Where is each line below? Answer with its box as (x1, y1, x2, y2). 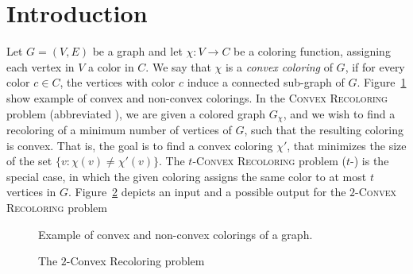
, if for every (345, 58, 405, 75)
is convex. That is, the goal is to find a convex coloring (6, 137, 273, 153)
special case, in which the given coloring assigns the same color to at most (6, 168, 367, 184)
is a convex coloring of (225, 58, 333, 75)
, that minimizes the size (287, 137, 407, 153)
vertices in (6, 183, 56, 200)
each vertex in (6, 58, 75, 75)
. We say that (145, 58, 211, 75)
